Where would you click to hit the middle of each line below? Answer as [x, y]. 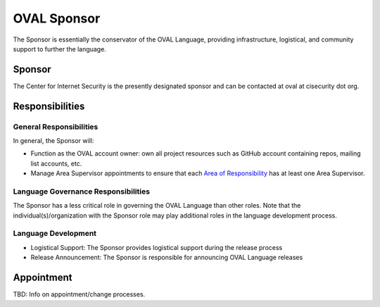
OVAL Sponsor [57, 18]
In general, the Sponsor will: [53, 140]
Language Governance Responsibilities [82, 192]
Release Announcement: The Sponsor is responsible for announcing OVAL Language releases [167, 258]
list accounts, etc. [56, 163]
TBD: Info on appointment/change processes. [79, 294]
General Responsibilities [56, 127]
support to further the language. [60, 49]
